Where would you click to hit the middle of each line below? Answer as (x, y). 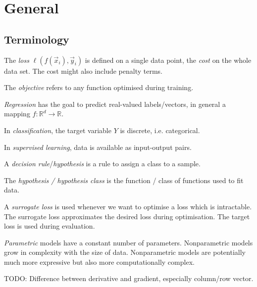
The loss (17, 60)
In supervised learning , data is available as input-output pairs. (98, 147)
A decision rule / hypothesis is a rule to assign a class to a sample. (102, 164)
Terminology (37, 39)
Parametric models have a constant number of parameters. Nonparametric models (128, 242)
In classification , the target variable (58, 130)
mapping (17, 114)
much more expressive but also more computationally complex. (99, 262)
